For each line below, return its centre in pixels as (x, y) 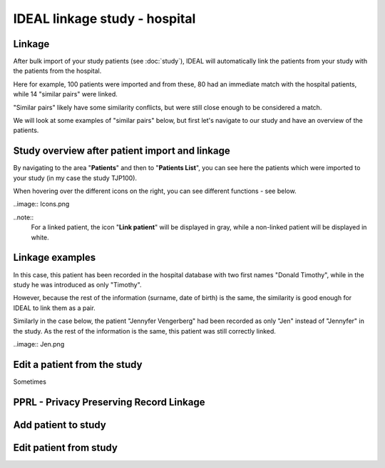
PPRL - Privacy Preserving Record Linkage (109, 402)
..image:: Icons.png (41, 204)
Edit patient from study (65, 448)
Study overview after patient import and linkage (122, 151)
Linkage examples (55, 258)
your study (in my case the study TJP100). (75, 178)
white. (40, 237)
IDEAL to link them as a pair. (54, 308)
